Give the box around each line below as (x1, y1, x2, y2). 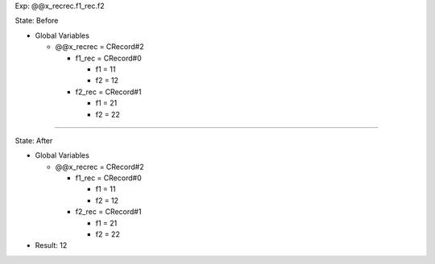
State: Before (14, 16, 59, 26)
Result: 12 (35, 241, 68, 250)
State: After (14, 135, 53, 145)
